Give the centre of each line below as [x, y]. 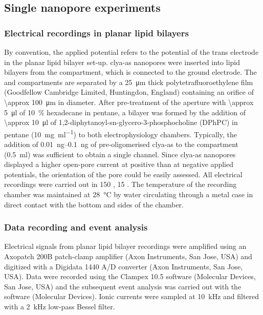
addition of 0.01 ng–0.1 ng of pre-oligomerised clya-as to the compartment [122, 144]
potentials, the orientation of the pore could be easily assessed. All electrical [123, 174]
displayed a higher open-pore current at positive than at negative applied [119, 164]
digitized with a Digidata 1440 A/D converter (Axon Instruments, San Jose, [124, 266]
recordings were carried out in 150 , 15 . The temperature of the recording [120, 184]
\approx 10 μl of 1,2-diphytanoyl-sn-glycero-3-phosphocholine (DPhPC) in [121, 122]
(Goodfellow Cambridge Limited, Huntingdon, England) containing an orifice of [129, 92]
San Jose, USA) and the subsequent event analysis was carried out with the [123, 286]
